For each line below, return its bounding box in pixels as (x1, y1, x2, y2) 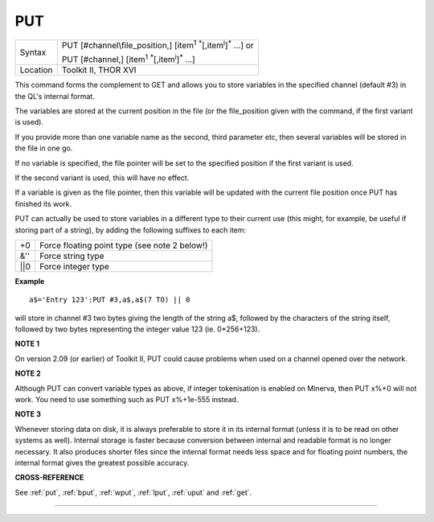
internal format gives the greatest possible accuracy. (14, 458, 190, 467)
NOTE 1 (14, 339, 40, 349)
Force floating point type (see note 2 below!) (39, 240, 208, 251)
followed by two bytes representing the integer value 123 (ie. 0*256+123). (14, 324, 260, 334)
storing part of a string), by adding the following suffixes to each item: (14, 225, 247, 235)
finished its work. (14, 199, 72, 208)
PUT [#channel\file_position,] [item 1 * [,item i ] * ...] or (61, 38, 254, 51)
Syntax (19, 47, 47, 58)
